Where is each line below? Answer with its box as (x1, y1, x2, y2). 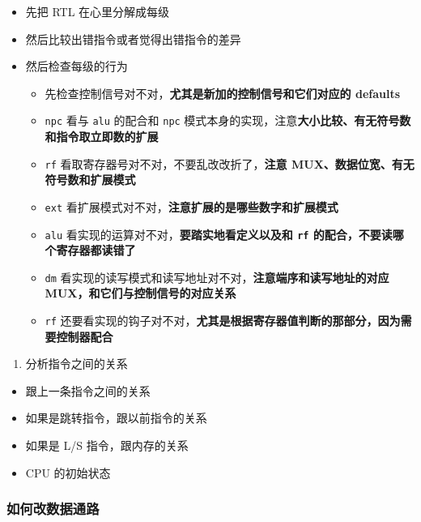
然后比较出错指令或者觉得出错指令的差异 (25, 30, 241, 47)
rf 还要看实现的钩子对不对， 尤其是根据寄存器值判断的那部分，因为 (45, 312, 401, 329)
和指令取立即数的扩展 (45, 128, 159, 145)
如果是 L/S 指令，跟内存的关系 (25, 437, 189, 454)
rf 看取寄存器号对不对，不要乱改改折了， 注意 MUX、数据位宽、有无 (45, 155, 415, 172)
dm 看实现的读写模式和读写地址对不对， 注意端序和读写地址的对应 (45, 268, 389, 285)
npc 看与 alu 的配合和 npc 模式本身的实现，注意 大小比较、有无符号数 (45, 112, 411, 129)
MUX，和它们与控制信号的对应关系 (45, 285, 236, 302)
